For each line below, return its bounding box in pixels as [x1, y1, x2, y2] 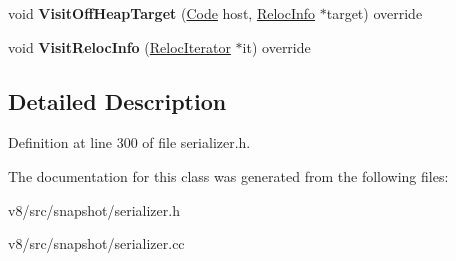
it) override [242, 36, 311, 57]
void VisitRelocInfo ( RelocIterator [8, 36, 231, 57]
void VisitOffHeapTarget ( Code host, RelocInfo [8, 3, 316, 23]
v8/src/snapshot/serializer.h [8, 199, 180, 220]
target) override [326, 3, 423, 23]
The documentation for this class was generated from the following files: [8, 165, 449, 186]
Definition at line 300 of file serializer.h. [8, 132, 251, 153]
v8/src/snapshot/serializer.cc [8, 233, 185, 254]
